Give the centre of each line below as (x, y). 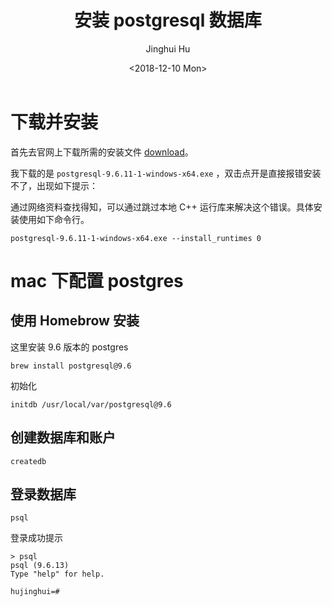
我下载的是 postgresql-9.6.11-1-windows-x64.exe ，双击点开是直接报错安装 (166, 173)
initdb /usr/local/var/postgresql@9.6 (91, 404)
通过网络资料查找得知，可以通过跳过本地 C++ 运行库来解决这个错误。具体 (162, 207)
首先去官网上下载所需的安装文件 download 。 (102, 152)
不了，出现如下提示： (54, 185)
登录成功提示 (36, 538)
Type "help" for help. (57, 574)
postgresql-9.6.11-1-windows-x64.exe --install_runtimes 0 (136, 238)
